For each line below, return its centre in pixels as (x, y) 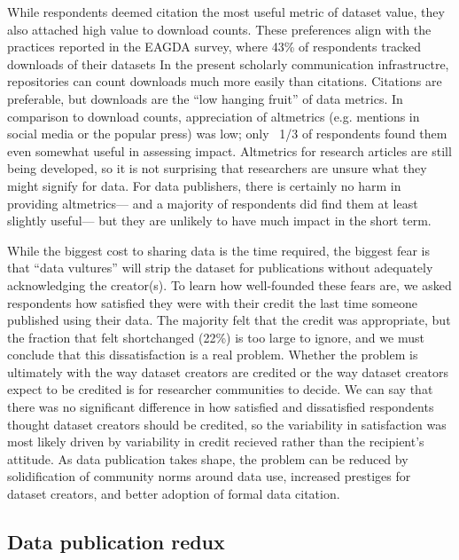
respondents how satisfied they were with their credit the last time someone (212, 302)
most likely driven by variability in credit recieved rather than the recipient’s (216, 442)
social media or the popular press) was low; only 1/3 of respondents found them (227, 134)
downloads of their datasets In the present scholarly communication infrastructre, (228, 63)
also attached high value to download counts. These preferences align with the (219, 29)
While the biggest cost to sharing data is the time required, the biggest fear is (218, 250)
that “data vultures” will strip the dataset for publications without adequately (220, 268)
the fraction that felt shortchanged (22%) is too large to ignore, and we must (216, 337)
